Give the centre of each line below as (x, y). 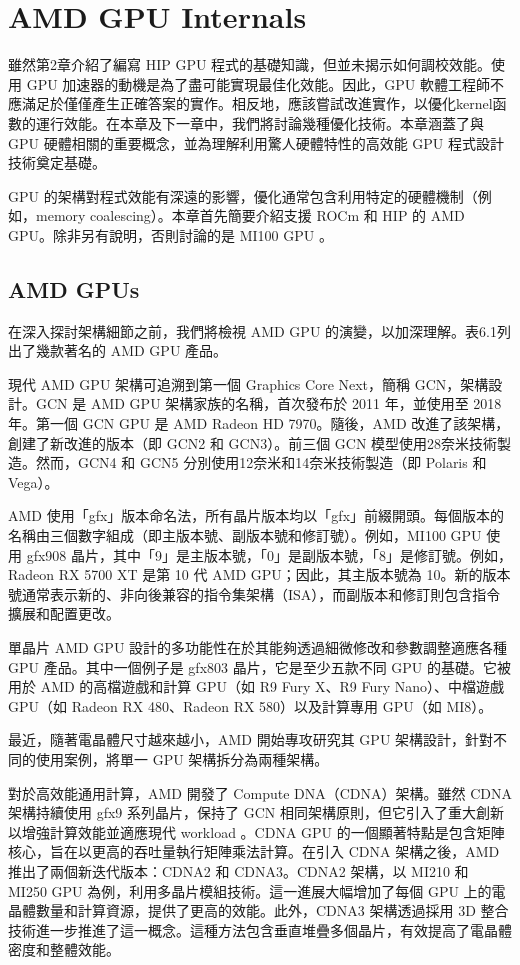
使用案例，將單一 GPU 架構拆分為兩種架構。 (182, 758)
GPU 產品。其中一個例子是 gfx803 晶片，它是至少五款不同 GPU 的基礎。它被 (260, 666)
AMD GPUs (74, 288)
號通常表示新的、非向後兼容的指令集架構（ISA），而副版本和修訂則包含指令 (254, 593)
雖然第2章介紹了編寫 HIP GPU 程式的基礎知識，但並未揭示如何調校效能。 (250, 64)
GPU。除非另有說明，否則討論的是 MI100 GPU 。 (170, 234)
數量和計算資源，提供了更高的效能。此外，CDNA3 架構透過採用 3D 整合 (272, 910)
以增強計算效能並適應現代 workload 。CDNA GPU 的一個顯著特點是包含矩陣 (256, 831)
